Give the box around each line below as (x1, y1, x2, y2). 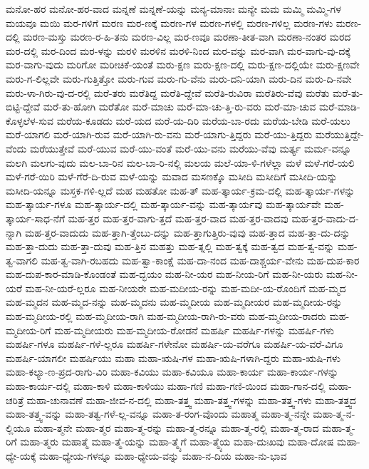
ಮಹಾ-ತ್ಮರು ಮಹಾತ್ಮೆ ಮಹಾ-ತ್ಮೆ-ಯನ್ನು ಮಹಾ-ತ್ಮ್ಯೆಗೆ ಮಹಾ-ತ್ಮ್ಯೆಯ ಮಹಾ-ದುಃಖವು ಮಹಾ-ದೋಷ (20, 434, 334, 449)
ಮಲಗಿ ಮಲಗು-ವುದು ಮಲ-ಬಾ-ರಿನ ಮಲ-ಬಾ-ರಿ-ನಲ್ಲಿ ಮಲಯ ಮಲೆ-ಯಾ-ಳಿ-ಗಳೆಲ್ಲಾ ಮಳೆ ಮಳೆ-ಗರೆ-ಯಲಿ (6, 155, 355, 170)
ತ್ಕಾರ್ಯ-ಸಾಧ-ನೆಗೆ (6, 210, 66, 225)
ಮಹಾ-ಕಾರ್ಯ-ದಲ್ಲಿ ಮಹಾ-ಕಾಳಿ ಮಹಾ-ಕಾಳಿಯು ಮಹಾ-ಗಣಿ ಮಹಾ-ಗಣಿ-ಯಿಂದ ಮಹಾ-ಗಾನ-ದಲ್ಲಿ (6, 378, 326, 393)
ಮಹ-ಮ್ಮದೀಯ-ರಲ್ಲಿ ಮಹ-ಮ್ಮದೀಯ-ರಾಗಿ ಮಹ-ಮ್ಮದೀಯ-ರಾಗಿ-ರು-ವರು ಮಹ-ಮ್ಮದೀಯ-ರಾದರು (6, 309, 326, 324)
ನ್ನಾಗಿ (6, 225, 22, 239)
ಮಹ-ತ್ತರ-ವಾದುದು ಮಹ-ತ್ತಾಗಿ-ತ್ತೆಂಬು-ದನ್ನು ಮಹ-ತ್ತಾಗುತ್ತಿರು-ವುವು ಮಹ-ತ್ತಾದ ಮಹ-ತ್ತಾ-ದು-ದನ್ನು (24, 225, 350, 239)
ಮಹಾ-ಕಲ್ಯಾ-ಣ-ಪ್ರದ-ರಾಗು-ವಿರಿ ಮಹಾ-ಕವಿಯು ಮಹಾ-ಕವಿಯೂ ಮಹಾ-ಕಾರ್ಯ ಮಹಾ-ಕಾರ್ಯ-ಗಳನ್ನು (6, 364, 338, 379)
